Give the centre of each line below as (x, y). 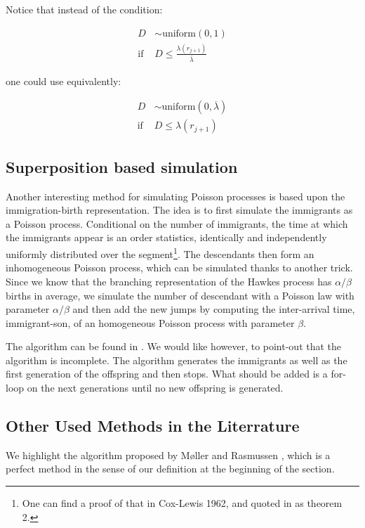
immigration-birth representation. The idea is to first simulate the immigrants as (179, 210)
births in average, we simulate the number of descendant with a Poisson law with (180, 295)
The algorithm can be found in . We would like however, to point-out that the (174, 346)
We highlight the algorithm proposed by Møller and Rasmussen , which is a (168, 455)
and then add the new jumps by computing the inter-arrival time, (214, 309)
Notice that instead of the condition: (84, 9)
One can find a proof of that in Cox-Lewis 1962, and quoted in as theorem (182, 503)
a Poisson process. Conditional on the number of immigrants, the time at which (177, 223)
